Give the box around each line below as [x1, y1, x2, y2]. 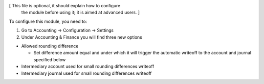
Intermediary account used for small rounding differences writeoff [21, 64, 154, 69]
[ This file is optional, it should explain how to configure [9, 3, 121, 8]
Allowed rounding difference [21, 43, 79, 49]
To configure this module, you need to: [9, 18, 88, 24]
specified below [33, 56, 66, 63]
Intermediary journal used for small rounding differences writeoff [21, 70, 152, 76]
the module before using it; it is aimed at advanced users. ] [21, 10, 140, 16]
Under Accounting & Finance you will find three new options [21, 34, 142, 40]
